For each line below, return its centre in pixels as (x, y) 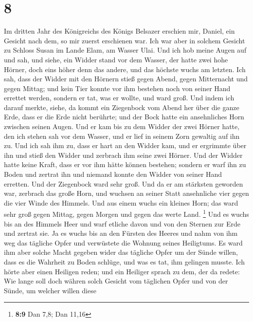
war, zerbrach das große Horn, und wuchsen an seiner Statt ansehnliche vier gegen (126, 193)
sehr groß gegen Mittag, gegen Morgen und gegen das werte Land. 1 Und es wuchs (126, 213)
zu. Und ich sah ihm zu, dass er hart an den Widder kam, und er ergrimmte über (125, 145)
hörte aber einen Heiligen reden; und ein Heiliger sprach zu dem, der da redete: (122, 271)
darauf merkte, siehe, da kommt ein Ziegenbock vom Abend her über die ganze (122, 107)
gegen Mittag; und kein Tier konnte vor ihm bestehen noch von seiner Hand (117, 88)
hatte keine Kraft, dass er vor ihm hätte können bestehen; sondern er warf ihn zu (125, 164)
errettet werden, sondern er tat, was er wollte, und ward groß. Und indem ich (119, 98)
